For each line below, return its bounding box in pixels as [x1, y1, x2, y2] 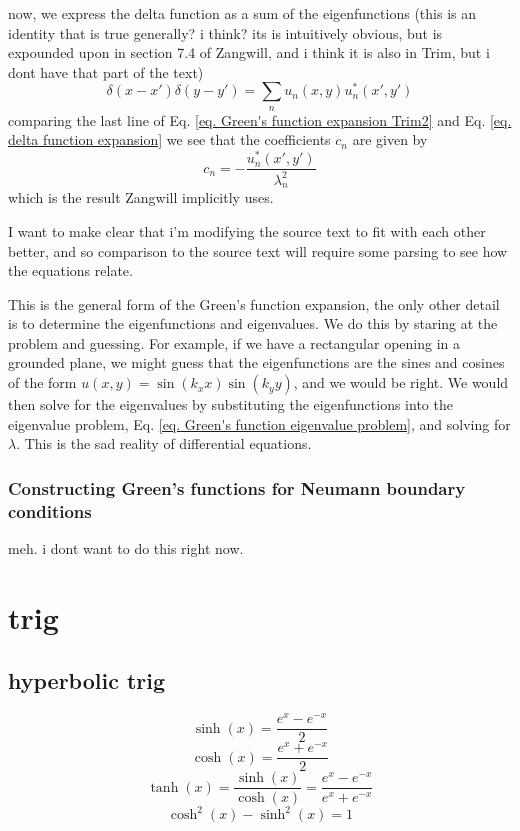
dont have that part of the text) [8, 61, 204, 82]
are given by [352, 129, 428, 150]
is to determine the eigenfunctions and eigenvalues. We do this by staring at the [8, 313, 498, 334]
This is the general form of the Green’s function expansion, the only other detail [8, 293, 500, 314]
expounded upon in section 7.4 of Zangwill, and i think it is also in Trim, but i [8, 42, 490, 63]
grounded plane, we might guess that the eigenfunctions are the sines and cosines [8, 352, 505, 373]
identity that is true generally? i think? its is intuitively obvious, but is [8, 22, 443, 43]
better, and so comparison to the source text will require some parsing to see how [8, 240, 508, 261]
